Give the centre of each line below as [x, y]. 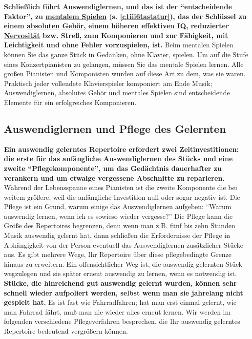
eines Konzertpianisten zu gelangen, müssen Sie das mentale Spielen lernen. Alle [124, 64]
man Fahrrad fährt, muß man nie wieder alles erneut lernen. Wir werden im [117, 311]
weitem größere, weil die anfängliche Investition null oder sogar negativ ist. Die [122, 197]
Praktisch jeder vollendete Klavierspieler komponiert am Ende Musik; [108, 83]
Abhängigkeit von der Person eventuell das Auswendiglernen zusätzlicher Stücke [124, 244]
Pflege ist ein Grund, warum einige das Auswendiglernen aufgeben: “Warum [118, 206]
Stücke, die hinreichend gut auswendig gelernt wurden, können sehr [120, 283]
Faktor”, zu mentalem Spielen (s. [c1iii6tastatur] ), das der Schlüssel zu [125, 16]
